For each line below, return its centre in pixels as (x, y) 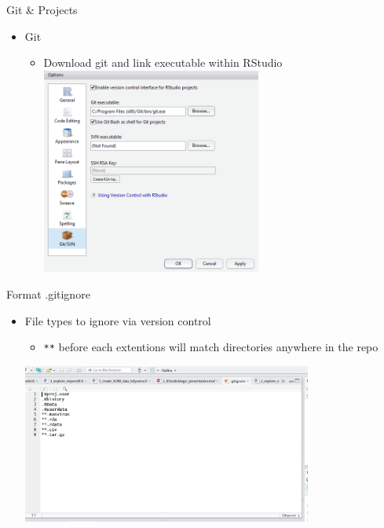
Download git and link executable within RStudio (163, 62)
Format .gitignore (48, 294)
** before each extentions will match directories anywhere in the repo (211, 347)
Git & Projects (42, 9)
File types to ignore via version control (118, 320)
